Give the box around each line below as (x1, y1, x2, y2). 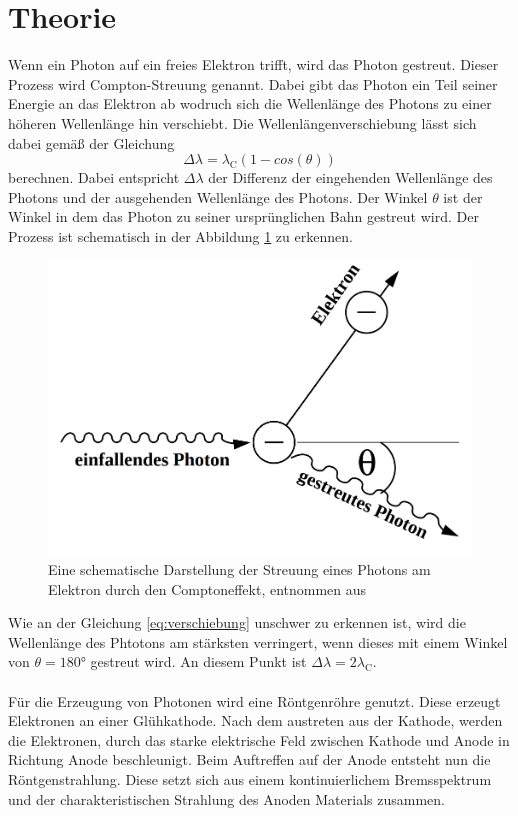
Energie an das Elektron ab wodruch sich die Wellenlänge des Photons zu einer (8, 93, 492, 114)
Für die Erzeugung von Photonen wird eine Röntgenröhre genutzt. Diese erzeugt (8, 690, 501, 711)
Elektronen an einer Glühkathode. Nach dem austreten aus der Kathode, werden (8, 710, 503, 731)
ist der (443, 186, 483, 207)
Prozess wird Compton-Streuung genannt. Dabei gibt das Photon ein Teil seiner (8, 73, 498, 94)
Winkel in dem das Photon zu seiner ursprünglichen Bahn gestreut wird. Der (8, 206, 479, 227)
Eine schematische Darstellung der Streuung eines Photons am (48, 559, 431, 580)
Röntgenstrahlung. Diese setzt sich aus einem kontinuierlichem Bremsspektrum (8, 769, 492, 790)
